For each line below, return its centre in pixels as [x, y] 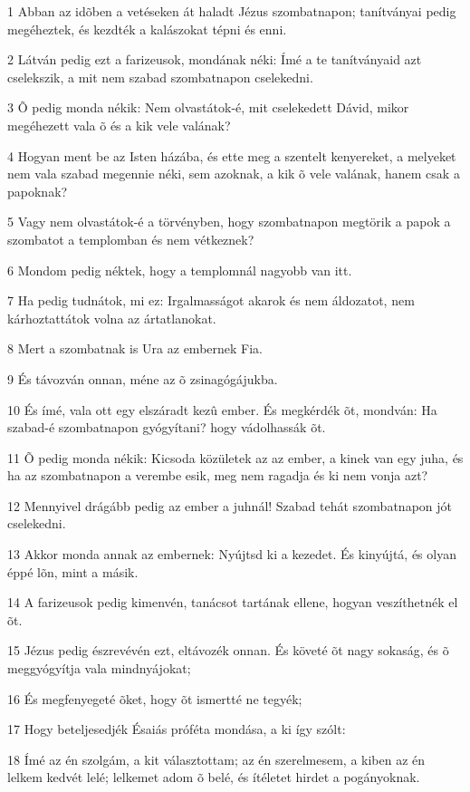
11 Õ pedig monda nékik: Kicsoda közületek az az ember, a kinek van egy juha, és [235, 457]
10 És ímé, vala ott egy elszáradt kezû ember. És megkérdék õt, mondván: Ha [222, 409]
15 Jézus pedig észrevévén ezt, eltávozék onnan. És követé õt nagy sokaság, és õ [228, 650]
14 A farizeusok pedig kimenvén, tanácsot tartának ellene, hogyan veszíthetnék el [233, 602]
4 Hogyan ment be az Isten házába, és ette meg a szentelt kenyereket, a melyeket [232, 155]
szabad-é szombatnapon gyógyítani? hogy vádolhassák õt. [167, 427]
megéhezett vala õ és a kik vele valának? [119, 125]
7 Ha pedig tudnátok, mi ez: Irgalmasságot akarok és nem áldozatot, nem [211, 300]
